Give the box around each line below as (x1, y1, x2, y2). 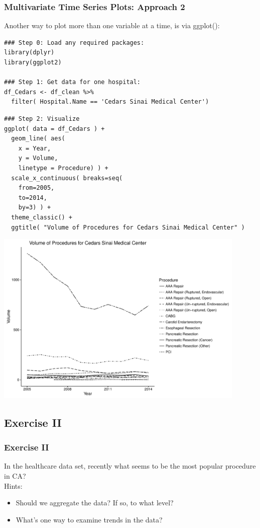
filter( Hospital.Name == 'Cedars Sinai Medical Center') (11, 98, 209, 106)
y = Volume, (18, 155, 58, 162)
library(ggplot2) (4, 59, 62, 66)
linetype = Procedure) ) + (18, 164, 108, 172)
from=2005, (18, 184, 55, 192)
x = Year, (18, 144, 51, 152)
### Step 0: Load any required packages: (4, 39, 145, 46)
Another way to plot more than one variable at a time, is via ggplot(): (4, 20, 220, 31)
